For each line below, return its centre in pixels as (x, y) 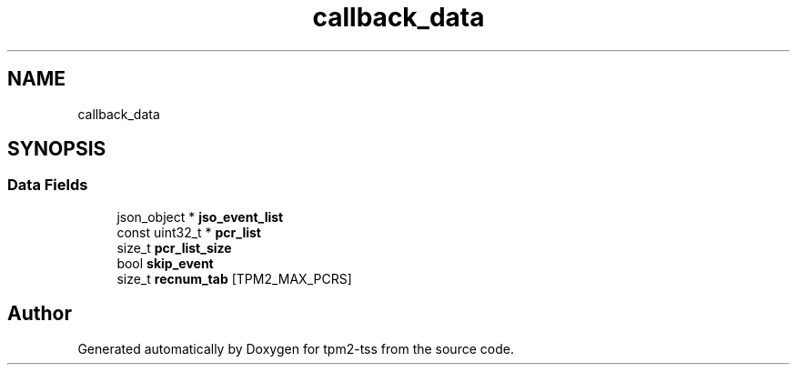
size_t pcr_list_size (174, 247)
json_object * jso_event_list (200, 216)
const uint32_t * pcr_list (189, 232)
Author (40, 314)
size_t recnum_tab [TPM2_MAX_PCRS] (234, 278)
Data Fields (48, 185)
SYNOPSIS (57, 149)
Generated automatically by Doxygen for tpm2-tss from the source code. (296, 348)
